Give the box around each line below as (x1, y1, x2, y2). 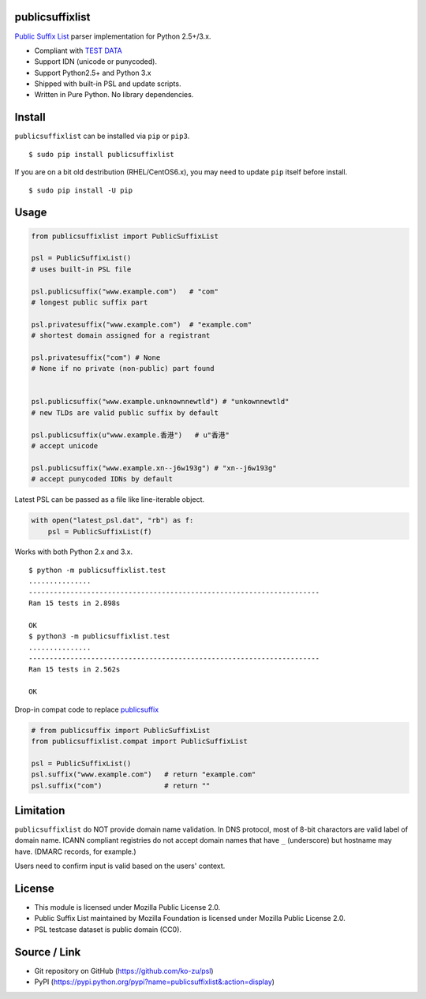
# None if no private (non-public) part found (31, 364, 215, 373)
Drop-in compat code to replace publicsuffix (14, 705, 159, 714)
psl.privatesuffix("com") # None (31, 353, 161, 362)
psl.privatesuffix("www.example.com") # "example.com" (31, 320, 252, 329)
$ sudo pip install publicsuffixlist (28, 150, 175, 159)
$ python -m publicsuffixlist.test (28, 565, 166, 574)
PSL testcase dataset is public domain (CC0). (34, 924, 181, 934)
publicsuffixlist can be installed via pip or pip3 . (14, 131, 190, 141)
